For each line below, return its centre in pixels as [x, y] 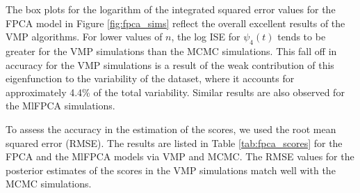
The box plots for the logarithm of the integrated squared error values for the [171, 9]
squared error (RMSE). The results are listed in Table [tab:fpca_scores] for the [174, 142]
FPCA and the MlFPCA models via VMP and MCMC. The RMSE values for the [180, 156]
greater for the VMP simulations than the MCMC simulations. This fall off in [171, 51]
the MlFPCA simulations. [60, 106]
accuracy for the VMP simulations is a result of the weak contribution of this [170, 64]
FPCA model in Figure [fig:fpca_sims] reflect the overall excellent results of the [175, 23]
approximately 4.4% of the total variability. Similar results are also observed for [175, 92]
